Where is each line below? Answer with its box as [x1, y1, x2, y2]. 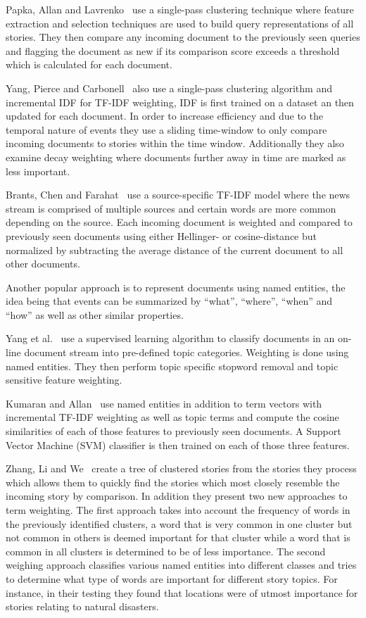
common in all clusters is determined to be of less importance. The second [6, 543, 326, 558]
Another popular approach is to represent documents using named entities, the [6, 279, 346, 294]
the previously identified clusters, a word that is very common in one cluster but [6, 516, 353, 531]
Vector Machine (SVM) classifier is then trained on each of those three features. [6, 437, 350, 452]
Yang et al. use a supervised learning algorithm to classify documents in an [6, 331, 335, 346]
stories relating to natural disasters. [6, 599, 159, 614]
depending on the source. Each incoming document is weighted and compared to [6, 215, 353, 229]
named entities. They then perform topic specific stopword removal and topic [6, 358, 339, 373]
